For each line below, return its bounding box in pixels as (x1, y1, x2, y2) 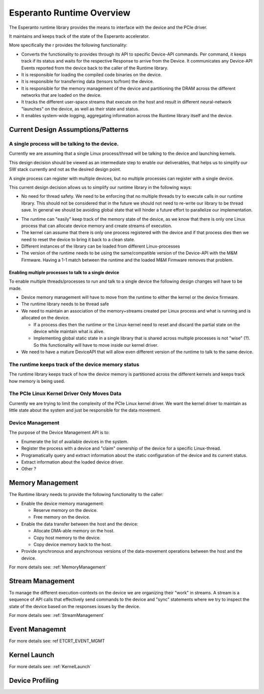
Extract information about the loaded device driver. (21, 459, 124, 465)
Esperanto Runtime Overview (9, 7, 131, 18)
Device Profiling (9, 676, 59, 685)
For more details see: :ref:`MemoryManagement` (9, 564, 107, 570)
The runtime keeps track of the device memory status (9, 361, 139, 368)
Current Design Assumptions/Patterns (9, 126, 129, 134)
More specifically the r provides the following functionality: (9, 42, 128, 48)
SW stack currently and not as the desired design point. (9, 167, 122, 172)
